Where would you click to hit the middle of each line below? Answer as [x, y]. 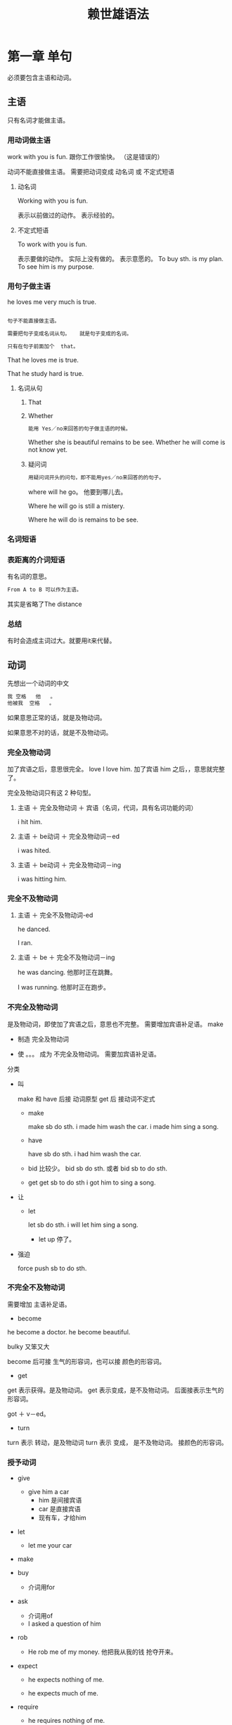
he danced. [34, 929]
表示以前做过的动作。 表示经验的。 [67, 215]
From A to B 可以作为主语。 [45, 589]
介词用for [41, 1587]
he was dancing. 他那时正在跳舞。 [67, 973]
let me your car [50, 1546]
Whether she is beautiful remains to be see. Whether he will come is [127, 442]
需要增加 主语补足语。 [39, 1304]
